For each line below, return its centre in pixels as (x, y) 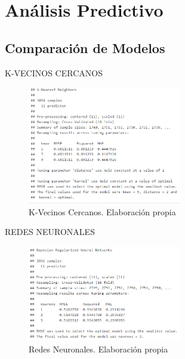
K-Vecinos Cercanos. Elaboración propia (102, 211)
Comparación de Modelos (85, 47)
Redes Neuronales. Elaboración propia (98, 349)
